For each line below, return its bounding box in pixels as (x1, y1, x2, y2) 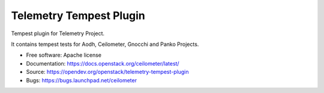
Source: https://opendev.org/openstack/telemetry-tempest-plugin (26, 69, 189, 76)
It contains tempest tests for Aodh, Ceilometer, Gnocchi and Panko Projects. (11, 41, 199, 48)
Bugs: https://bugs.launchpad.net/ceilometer (26, 76, 137, 83)
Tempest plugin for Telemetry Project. (11, 30, 105, 37)
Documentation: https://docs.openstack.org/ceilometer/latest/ (26, 60, 179, 67)
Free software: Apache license (26, 51, 102, 59)
